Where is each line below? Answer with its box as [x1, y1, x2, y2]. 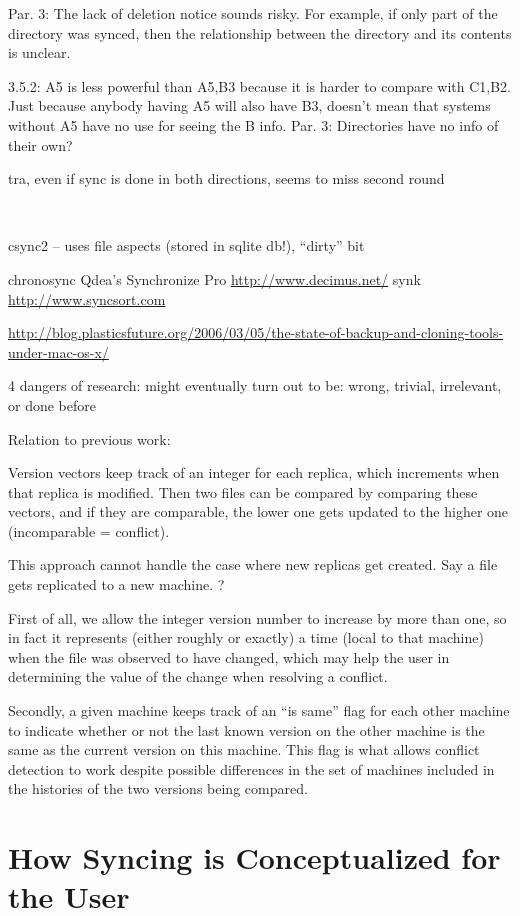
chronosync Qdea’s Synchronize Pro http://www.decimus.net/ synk [8, 268, 421, 289]
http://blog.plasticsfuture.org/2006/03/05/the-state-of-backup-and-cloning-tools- [8, 322, 504, 343]
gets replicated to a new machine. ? [8, 574, 225, 595]
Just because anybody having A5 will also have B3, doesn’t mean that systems [8, 95, 491, 116]
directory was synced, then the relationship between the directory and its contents [8, 22, 512, 43]
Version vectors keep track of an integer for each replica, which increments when [8, 462, 500, 483]
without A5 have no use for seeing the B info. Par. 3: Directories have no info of [8, 114, 499, 135]
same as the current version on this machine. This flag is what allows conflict [8, 739, 480, 760]
